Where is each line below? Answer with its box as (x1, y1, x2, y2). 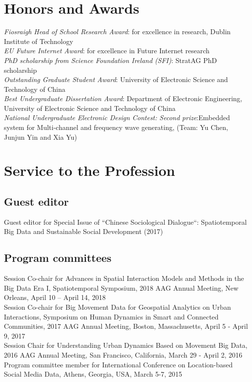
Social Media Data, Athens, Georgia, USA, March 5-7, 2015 (4, 369, 182, 379)
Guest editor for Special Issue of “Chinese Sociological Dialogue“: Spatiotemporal (4, 216, 247, 227)
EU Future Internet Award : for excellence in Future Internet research (4, 45, 210, 56)
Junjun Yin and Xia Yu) (4, 131, 77, 142)
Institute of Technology (4, 36, 74, 46)
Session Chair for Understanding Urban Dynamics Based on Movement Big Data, (4, 340, 248, 350)
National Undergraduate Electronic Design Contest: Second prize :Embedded (4, 112, 230, 123)
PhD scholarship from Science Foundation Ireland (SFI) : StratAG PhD (4, 55, 217, 65)
